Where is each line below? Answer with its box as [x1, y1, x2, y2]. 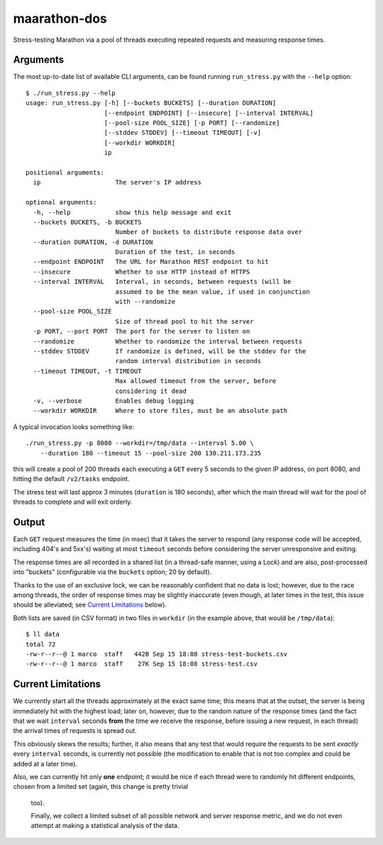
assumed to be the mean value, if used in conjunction [115, 287, 310, 296]
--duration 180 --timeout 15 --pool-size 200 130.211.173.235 [40, 449, 262, 457]
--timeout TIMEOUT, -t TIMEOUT [33, 367, 142, 375]
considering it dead [115, 387, 187, 395]
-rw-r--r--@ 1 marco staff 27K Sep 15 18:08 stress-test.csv [26, 660, 258, 668]
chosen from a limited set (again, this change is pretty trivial [13, 783, 189, 791]
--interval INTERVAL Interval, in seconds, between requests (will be [33, 277, 292, 286]
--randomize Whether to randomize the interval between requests [33, 337, 303, 346]
